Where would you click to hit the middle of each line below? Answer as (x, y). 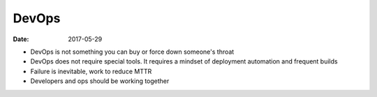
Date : (21, 39)
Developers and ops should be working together (100, 81)
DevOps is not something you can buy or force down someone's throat (132, 52)
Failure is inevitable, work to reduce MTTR (91, 71)
